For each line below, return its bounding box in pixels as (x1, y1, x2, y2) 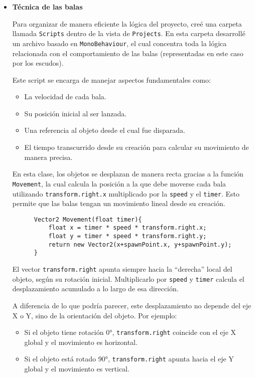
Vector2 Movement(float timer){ (34, 216, 142, 223)
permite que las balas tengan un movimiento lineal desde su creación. (12, 198, 225, 209)
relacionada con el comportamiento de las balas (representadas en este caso (12, 48, 243, 58)
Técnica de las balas (12, 2, 83, 12)
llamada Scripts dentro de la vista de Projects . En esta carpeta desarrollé (12, 28, 245, 39)
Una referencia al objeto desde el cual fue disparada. (24, 125, 185, 135)
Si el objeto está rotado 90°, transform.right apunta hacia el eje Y (24, 353, 234, 364)
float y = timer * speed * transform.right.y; (48, 233, 207, 240)
